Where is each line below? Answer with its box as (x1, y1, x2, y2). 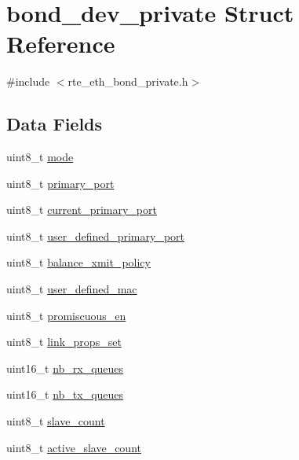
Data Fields (6, 112, 103, 136)
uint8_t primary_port (6, 175, 115, 191)
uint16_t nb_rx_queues (6, 359, 124, 376)
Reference (6, 28, 115, 60)
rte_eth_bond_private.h (67, 73, 188, 90)
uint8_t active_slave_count (6, 439, 141, 455)
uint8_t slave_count (6, 413, 105, 429)
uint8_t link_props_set (6, 333, 122, 350)
